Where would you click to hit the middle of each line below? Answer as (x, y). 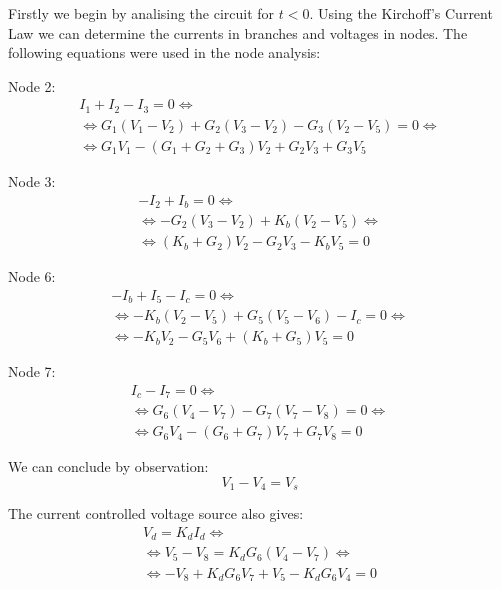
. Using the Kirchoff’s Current (401, 13)
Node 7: (32, 371)
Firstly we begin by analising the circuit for (141, 13)
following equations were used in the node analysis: (164, 52)
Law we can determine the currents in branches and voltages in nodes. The (238, 32)
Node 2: (32, 85)
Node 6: (32, 276)
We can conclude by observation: (108, 466)
